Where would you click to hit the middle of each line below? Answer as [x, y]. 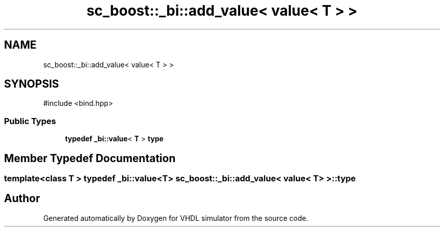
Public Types [30, 121]
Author [22, 199]
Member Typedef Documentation [90, 158]
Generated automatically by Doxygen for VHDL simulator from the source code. [176, 218]
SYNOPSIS [32, 84]
